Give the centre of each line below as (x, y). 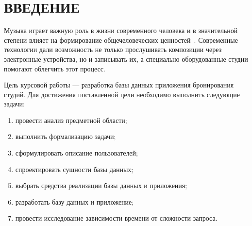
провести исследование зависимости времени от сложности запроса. (116, 218)
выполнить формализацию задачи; (66, 136)
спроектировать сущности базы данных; (74, 169)
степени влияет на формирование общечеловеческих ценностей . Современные (121, 40)
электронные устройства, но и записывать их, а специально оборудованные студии (126, 59)
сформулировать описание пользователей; (76, 153)
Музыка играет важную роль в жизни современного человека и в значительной (121, 30)
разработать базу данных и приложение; (75, 201)
